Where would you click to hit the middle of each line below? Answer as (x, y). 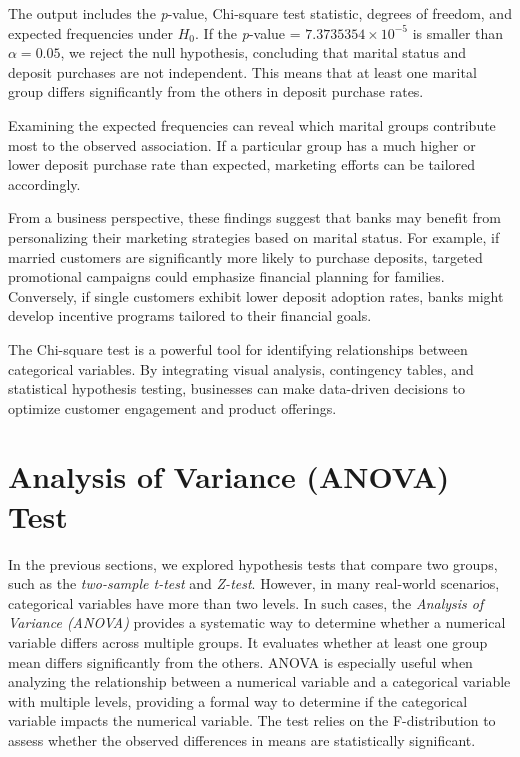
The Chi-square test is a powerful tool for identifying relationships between (238, 348)
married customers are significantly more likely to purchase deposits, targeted (245, 256)
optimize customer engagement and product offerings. (172, 407)
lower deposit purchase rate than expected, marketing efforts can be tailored (242, 164)
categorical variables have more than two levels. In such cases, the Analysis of (246, 602)
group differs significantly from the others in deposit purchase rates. (216, 91)
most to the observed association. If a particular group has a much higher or (242, 144)
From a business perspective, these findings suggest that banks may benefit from (254, 217)
